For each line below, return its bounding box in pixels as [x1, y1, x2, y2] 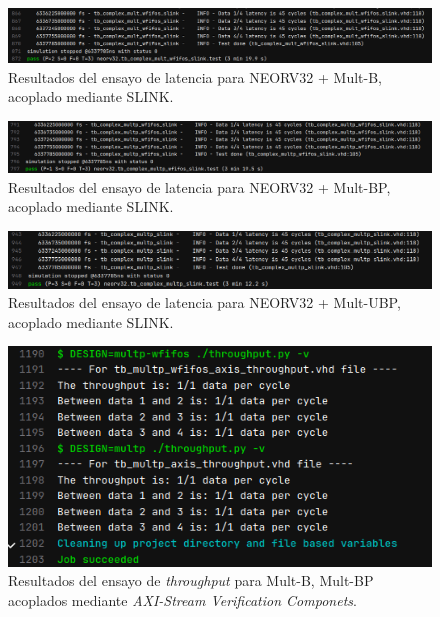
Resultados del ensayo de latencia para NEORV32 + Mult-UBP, [8, 292, 401, 313]
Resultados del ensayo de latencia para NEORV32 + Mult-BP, [8, 176, 391, 197]
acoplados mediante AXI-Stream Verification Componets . [8, 589, 357, 610]
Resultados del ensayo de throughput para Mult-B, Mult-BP [8, 570, 374, 591]
